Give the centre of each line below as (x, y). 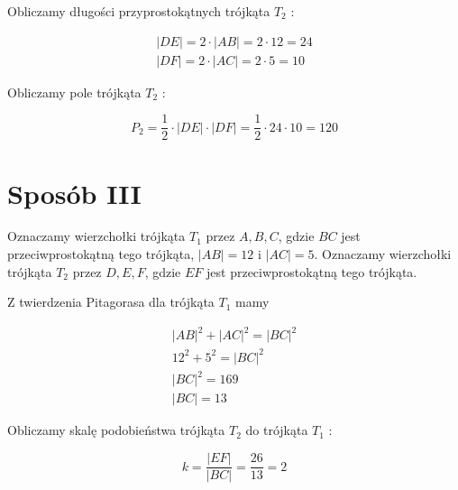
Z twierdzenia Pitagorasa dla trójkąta (111, 302)
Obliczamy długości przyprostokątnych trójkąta (139, 11)
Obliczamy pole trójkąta (74, 92)
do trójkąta (277, 430)
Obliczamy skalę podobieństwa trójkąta (116, 430)
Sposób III (74, 193)
